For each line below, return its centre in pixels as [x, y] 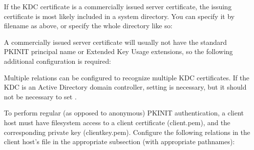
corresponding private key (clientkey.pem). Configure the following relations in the [127, 132]
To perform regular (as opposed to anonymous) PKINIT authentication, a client [124, 113]
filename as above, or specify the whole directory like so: [88, 26]
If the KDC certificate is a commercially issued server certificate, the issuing [118, 6]
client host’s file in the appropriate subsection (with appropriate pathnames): [119, 141]
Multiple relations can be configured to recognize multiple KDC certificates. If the [127, 77]
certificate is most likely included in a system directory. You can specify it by [119, 16]
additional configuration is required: [58, 61]
